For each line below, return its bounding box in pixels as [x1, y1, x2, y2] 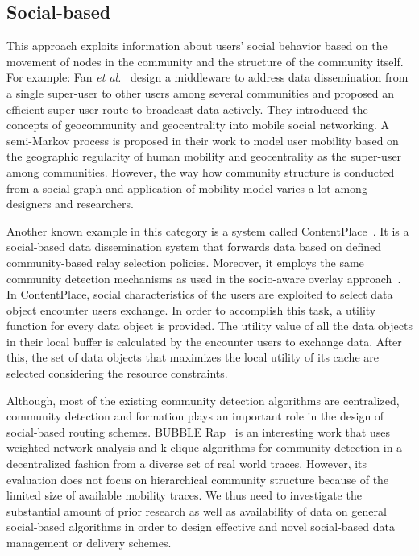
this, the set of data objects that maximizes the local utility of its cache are [6, 349, 379, 366]
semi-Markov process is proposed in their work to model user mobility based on [6, 132, 399, 148]
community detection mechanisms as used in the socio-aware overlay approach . [6, 270, 401, 286]
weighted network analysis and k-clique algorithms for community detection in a [6, 439, 403, 456]
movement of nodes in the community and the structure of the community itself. [6, 52, 404, 69]
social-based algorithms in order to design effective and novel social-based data [6, 518, 395, 535]
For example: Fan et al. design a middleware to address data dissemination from [6, 69, 409, 86]
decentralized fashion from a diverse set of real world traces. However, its [6, 455, 367, 472]
